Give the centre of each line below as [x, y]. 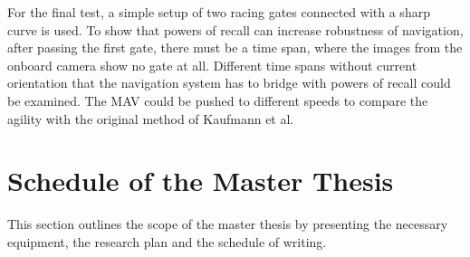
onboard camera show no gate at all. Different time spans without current [212, 65]
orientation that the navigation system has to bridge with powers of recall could [229, 83]
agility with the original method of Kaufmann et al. [151, 118]
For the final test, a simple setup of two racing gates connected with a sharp [219, 12]
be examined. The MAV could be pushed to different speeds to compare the [218, 100]
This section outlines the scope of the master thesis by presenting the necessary [228, 224]
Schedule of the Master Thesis [201, 181]
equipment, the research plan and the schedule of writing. [167, 241]
